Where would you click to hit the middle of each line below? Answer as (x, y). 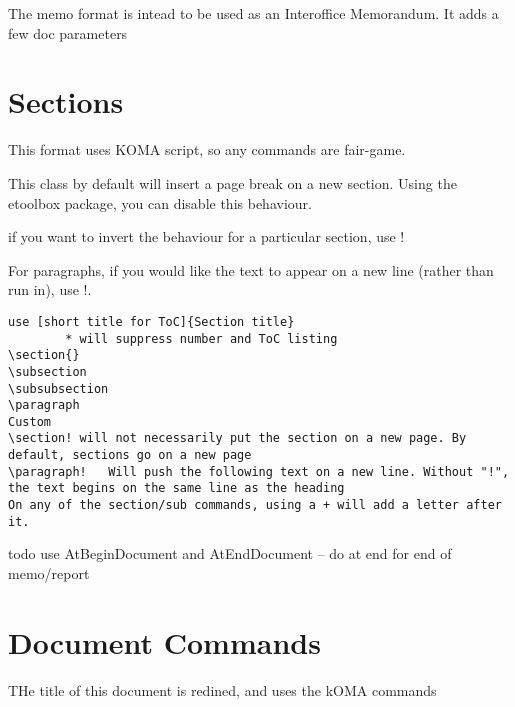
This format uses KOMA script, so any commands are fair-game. (207, 149)
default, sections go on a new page (130, 455)
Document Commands (164, 641)
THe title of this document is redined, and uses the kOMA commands (222, 689)
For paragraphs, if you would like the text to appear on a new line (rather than (251, 269)
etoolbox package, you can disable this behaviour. (160, 202)
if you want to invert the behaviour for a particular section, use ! (206, 236)
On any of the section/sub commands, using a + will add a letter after (255, 505)
